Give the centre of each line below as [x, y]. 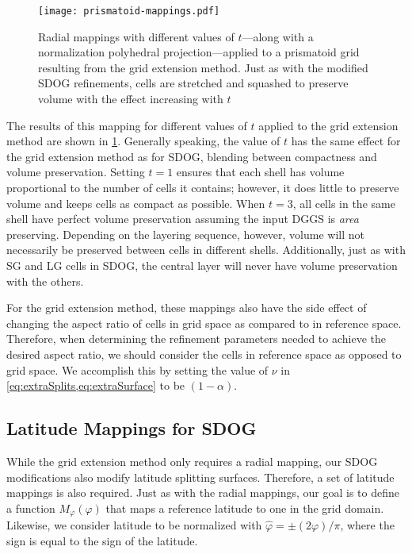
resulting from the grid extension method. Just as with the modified [203, 67]
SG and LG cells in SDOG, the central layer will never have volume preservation [202, 265]
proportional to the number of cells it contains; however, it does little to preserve [203, 187]
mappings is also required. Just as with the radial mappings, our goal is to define [203, 492]
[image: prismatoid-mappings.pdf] [129, 11]
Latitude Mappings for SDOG [132, 428]
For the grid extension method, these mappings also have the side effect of [187, 308]
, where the [367, 525]
